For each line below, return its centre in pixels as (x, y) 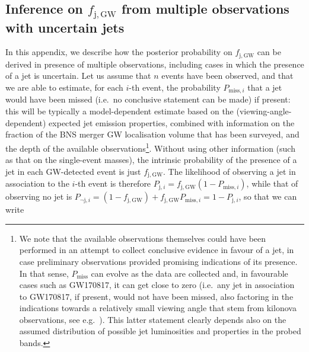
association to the (37, 183)
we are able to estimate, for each (64, 87)
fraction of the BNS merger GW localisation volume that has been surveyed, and (152, 134)
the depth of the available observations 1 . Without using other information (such (150, 147)
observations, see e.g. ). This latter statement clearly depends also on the (153, 319)
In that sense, (44, 273)
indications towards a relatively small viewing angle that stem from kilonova (158, 308)
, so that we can (268, 196)
